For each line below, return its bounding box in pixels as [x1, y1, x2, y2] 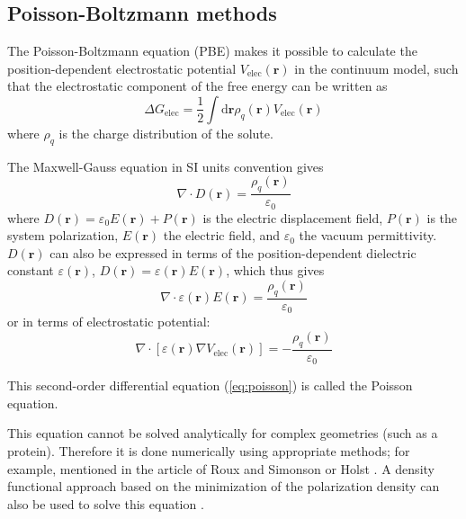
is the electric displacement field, [202, 208, 383, 227]
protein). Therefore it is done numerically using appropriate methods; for [7, 441, 410, 460]
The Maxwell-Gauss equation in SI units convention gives [7, 157, 324, 175]
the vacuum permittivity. [299, 226, 437, 245]
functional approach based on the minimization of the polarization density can [7, 477, 440, 496]
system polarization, [7, 226, 119, 245]
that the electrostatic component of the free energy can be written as [7, 76, 388, 95]
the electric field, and [163, 226, 281, 245]
